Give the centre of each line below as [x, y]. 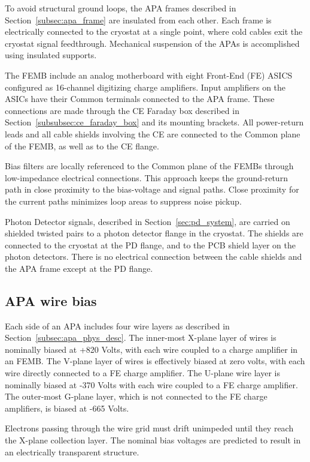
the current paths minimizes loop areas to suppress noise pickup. [123, 201]
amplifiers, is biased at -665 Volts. [67, 408]
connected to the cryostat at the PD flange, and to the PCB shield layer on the [150, 244]
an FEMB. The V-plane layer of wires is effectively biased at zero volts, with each [155, 361]
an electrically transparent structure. [72, 451]
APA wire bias [51, 300]
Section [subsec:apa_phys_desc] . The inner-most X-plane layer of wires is [141, 337]
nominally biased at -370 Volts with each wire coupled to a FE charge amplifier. [151, 384]
